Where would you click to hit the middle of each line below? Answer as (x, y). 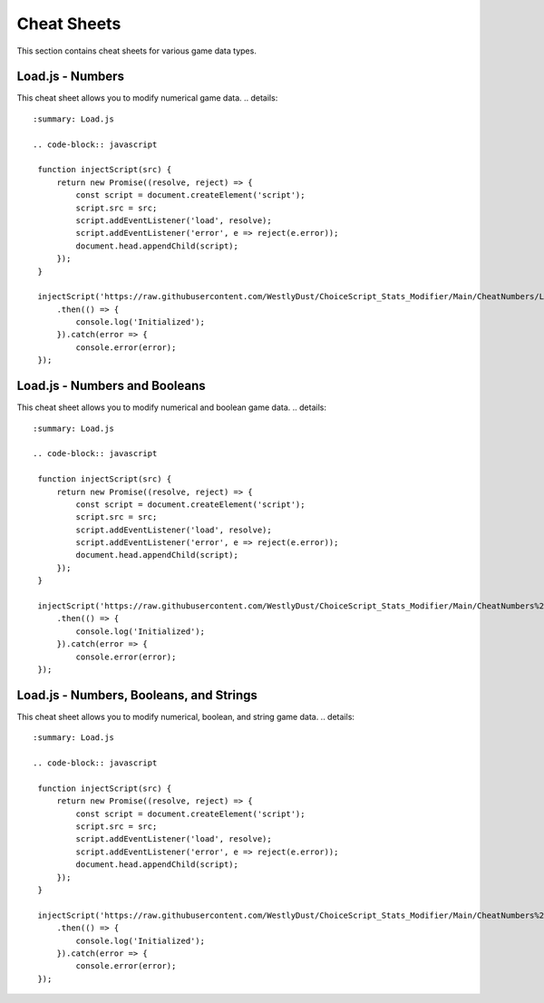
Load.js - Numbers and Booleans (111, 386)
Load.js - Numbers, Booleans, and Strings (137, 695)
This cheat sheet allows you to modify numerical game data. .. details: (147, 98)
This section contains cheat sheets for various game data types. (137, 51)
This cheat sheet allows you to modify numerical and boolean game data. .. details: (171, 407)
